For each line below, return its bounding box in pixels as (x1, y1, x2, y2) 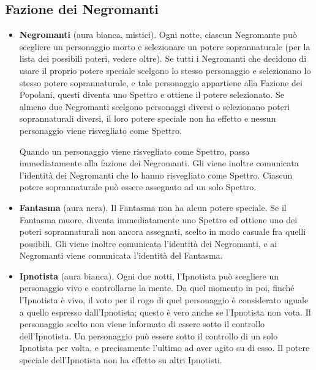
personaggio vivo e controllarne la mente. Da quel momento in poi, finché (19, 281, 295, 294)
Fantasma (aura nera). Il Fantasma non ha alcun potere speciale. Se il (19, 201, 287, 213)
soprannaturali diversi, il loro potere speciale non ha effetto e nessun (19, 112, 276, 125)
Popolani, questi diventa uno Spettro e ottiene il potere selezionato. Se (19, 88, 284, 101)
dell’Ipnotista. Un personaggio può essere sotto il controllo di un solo (19, 329, 278, 342)
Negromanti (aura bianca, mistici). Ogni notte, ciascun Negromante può (19, 28, 297, 41)
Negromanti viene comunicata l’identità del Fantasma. (19, 249, 223, 262)
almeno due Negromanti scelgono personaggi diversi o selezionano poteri (19, 100, 290, 113)
